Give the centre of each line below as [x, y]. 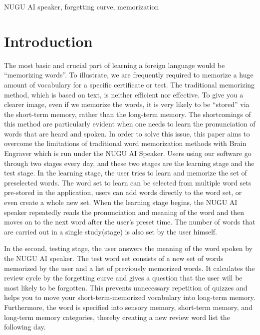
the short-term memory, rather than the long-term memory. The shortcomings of [128, 114]
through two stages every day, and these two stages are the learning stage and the [129, 163]
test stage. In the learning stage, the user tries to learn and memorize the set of [126, 173]
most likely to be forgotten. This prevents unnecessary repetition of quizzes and [126, 287]
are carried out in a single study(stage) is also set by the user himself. [111, 231]
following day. [25, 327]
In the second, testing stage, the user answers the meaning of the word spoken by [128, 248]
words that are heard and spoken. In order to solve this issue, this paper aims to [127, 133]
